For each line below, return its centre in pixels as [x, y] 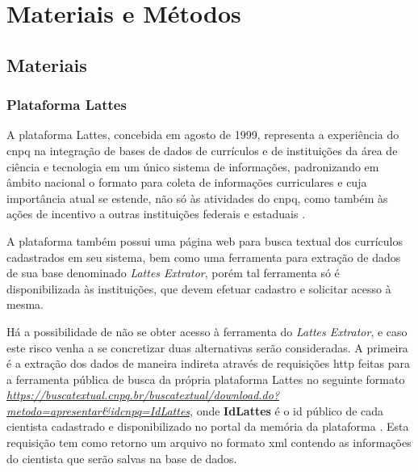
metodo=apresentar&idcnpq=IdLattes [98, 410]
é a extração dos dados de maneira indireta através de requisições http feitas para [209, 363]
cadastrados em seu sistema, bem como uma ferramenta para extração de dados [204, 257]
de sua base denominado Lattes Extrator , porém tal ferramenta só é [173, 273]
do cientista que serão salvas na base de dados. [122, 458]
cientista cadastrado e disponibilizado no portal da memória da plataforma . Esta [208, 426]
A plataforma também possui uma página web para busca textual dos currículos [205, 240]
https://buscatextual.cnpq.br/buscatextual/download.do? [143, 395]
